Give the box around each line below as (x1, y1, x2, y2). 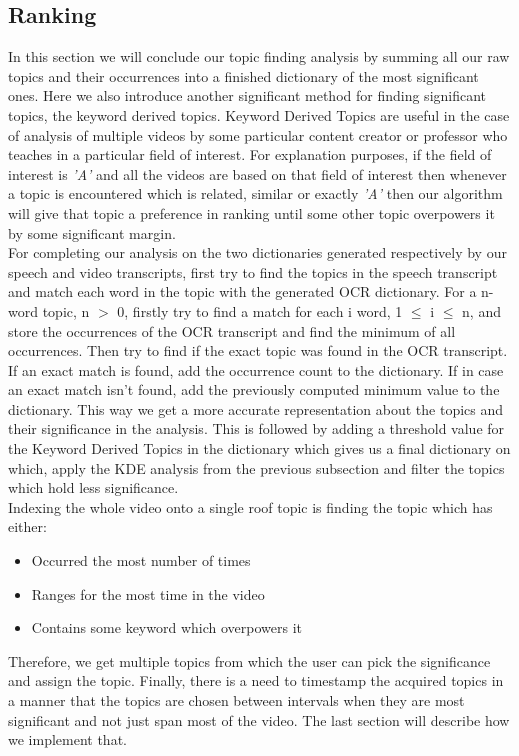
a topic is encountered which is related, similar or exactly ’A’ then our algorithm (8, 183, 503, 204)
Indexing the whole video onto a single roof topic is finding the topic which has (8, 496, 493, 517)
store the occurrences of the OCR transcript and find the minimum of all (8, 320, 456, 341)
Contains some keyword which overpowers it (31, 617, 302, 638)
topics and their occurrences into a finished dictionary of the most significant (8, 65, 479, 86)
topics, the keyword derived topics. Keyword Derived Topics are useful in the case (8, 104, 510, 125)
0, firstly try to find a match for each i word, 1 (117, 300, 403, 321)
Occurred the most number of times (31, 550, 251, 571)
